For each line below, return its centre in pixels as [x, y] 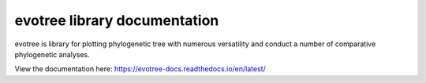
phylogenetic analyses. [52, 54]
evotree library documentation [117, 20]
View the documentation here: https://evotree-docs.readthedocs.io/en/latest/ [140, 69]
